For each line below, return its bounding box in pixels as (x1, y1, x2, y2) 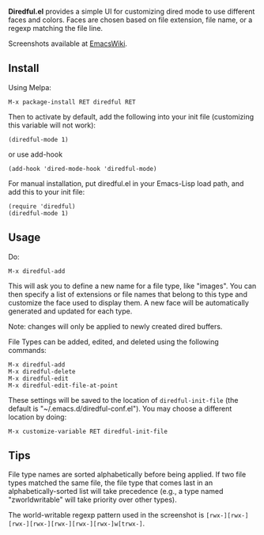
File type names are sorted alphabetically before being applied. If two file (8, 470, 247, 480)
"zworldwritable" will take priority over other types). (8, 495, 177, 505)
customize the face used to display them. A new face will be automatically (8, 298, 249, 307)
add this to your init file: (8, 187, 85, 196)
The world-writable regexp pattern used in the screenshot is (8, 510, 205, 520)
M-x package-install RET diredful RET (8, 98, 136, 106)
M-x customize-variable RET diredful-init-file (8, 427, 168, 435)
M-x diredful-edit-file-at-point (8, 381, 119, 389)
